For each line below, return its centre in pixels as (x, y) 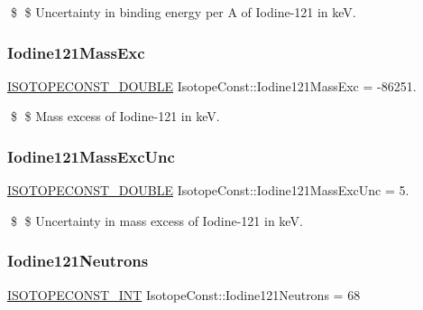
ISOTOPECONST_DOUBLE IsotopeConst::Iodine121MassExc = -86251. (212, 85)
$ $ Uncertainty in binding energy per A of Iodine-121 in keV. (183, 12)
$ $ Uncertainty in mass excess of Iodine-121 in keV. (156, 220)
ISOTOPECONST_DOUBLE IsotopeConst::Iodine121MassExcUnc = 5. (208, 190)
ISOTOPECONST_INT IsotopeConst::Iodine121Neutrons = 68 (184, 294)
